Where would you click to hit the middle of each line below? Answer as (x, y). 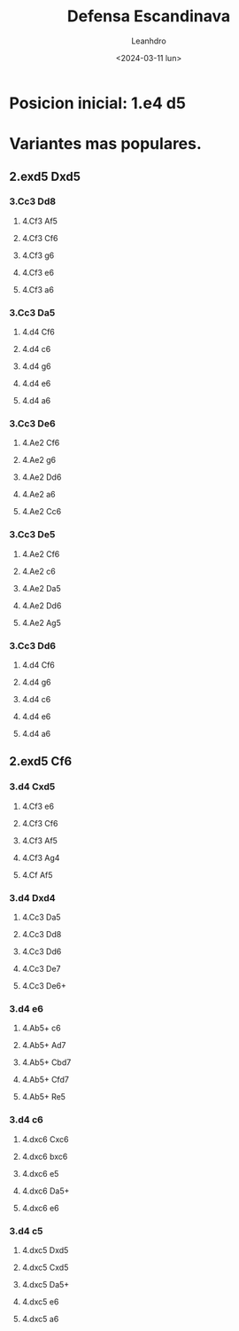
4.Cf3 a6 (38, 289)
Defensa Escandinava (149, 16)
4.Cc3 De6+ (44, 985)
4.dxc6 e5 (40, 1173)
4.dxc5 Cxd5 (45, 1267)
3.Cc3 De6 (32, 424)
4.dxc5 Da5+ (46, 1284)
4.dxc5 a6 (40, 1319)
